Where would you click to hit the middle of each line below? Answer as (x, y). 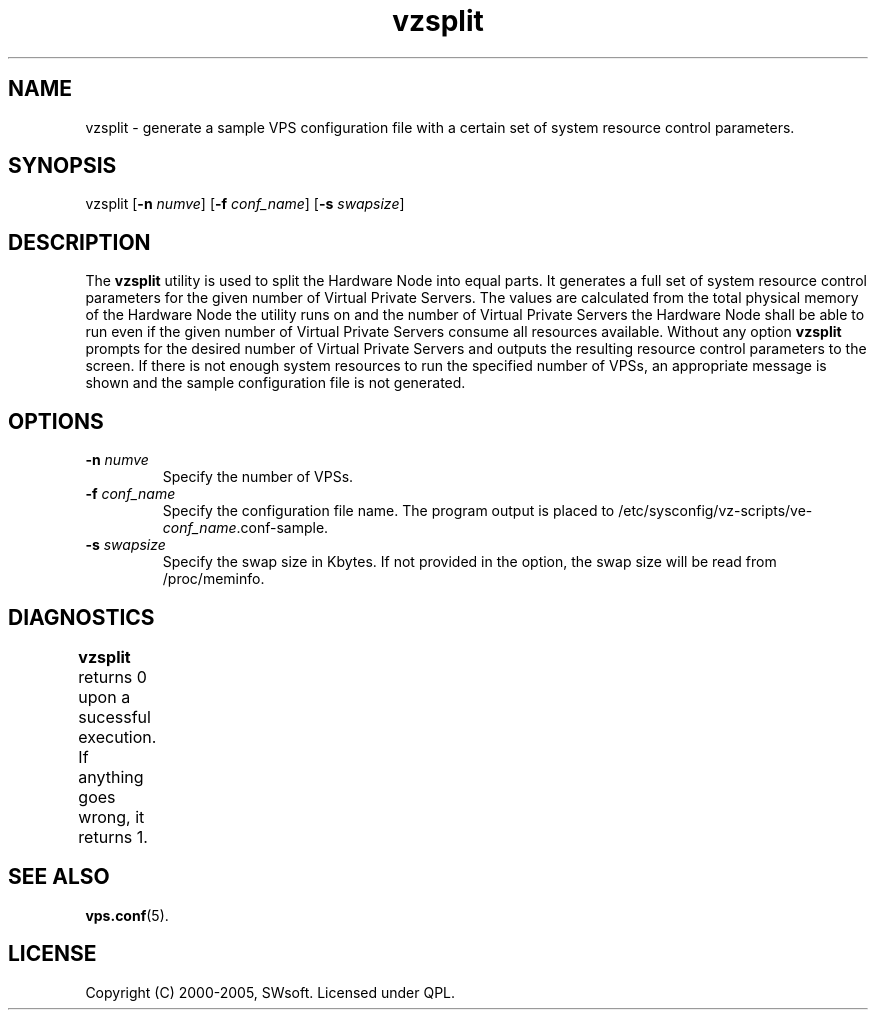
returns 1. (113, 836)
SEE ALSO (59, 877)
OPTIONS (56, 421)
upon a (104, 696)
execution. (117, 736)
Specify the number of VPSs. (258, 477)
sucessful (114, 716)
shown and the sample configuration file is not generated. (275, 383)
